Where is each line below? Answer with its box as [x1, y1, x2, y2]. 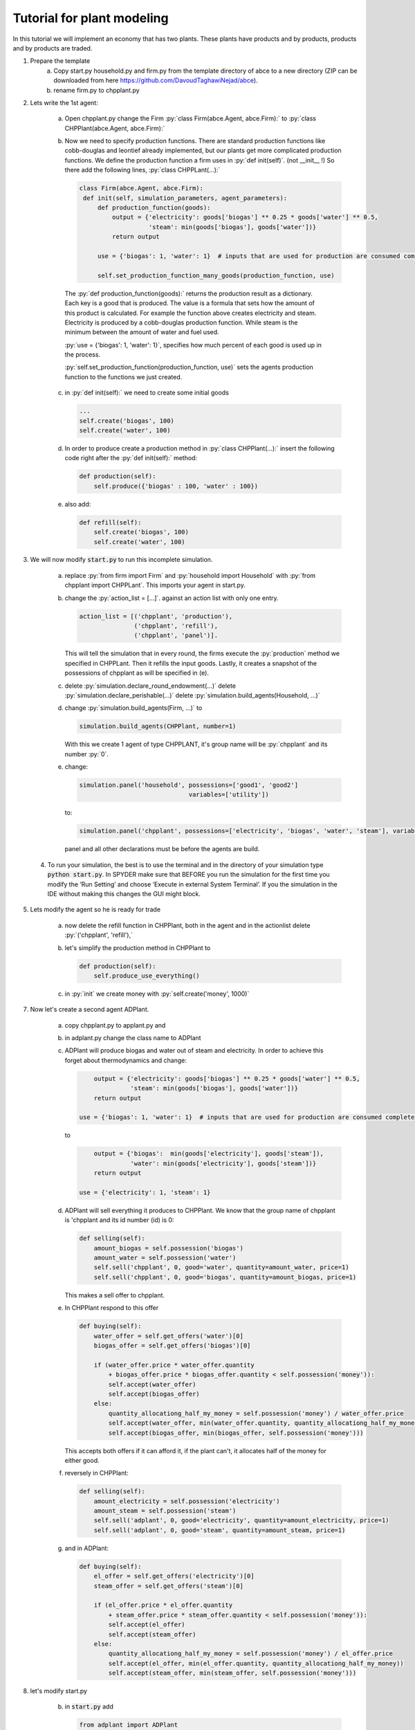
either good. [64, 1456, 100, 1464]
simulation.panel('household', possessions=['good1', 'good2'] [79, 781, 299, 789]
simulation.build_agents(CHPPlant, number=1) [79, 722, 237, 730]
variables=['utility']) [188, 791, 269, 799]
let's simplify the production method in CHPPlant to [64, 943, 211, 951]
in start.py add [64, 1702, 113, 1711]
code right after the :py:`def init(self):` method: [64, 454, 197, 462]
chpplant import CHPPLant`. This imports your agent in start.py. [64, 581, 246, 590]
